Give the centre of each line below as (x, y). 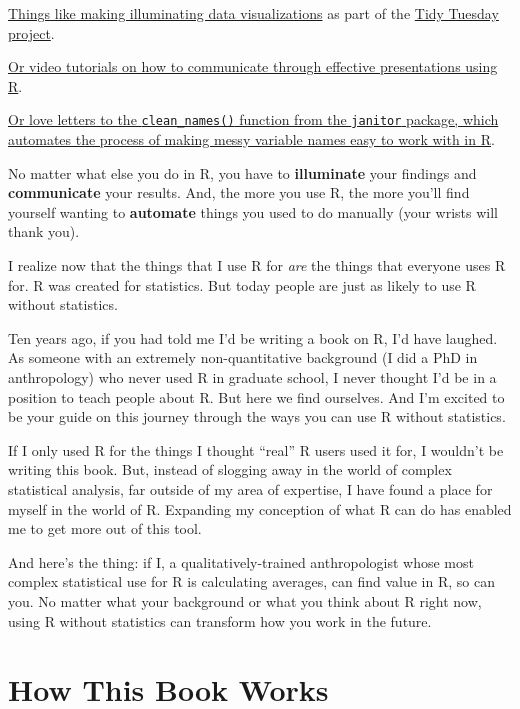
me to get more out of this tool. (105, 528)
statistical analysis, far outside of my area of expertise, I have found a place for (250, 488)
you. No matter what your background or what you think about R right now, (245, 600)
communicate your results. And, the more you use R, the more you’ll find (239, 192)
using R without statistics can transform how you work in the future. (220, 620)
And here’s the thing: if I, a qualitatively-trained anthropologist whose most (241, 561)
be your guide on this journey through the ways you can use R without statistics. (257, 416)
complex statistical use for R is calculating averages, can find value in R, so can (251, 581)
